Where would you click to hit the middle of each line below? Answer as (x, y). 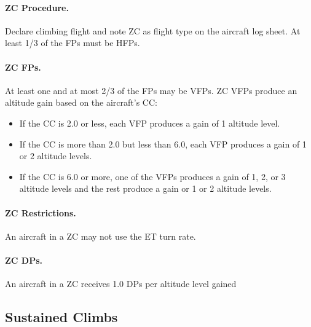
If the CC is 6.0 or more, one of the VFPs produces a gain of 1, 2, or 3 (152, 176)
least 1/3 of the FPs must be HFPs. (73, 43)
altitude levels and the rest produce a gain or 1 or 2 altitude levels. (145, 188)
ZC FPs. (23, 67)
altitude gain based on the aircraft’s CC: (81, 102)
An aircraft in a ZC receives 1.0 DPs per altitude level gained (121, 284)
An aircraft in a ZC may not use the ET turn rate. (100, 236)
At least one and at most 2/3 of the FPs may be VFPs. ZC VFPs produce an (151, 90)
